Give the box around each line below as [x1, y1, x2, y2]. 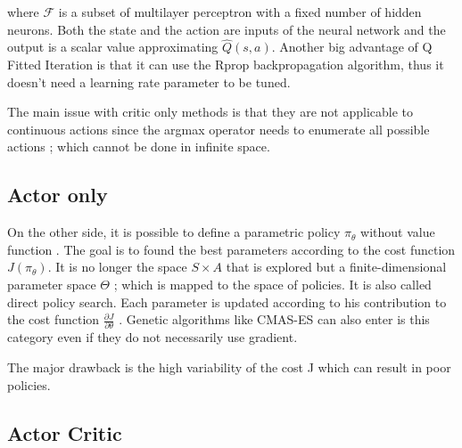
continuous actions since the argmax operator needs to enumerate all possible [7, 119, 430, 138]
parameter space [7, 274, 96, 293]
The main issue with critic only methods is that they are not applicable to [7, 102, 413, 121]
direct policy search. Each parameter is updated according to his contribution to [7, 292, 447, 311]
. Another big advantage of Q [271, 37, 433, 56]
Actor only [7, 181, 108, 208]
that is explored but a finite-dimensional [226, 257, 447, 276]
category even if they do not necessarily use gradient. [7, 328, 298, 346]
